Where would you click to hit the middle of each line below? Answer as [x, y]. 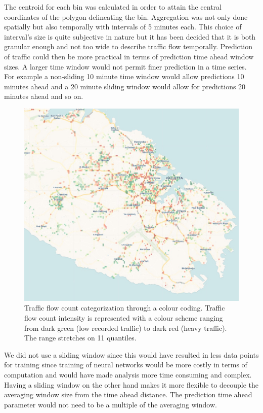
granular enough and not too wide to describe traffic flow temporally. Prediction [128, 46]
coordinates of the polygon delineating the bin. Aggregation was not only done [126, 16]
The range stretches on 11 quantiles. [80, 338]
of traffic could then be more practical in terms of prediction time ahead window [129, 56]
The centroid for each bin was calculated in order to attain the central [113, 7]
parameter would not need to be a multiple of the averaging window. [111, 404]
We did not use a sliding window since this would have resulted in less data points [131, 354]
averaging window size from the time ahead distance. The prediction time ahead [128, 394]
